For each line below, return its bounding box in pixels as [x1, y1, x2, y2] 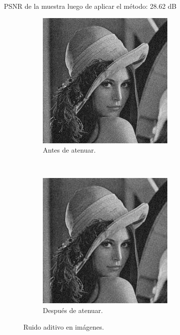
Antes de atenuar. [43, 145, 96, 155]
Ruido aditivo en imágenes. [23, 321, 104, 332]
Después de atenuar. [43, 305, 103, 315]
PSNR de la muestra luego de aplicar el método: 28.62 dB [4, 1, 177, 11]
